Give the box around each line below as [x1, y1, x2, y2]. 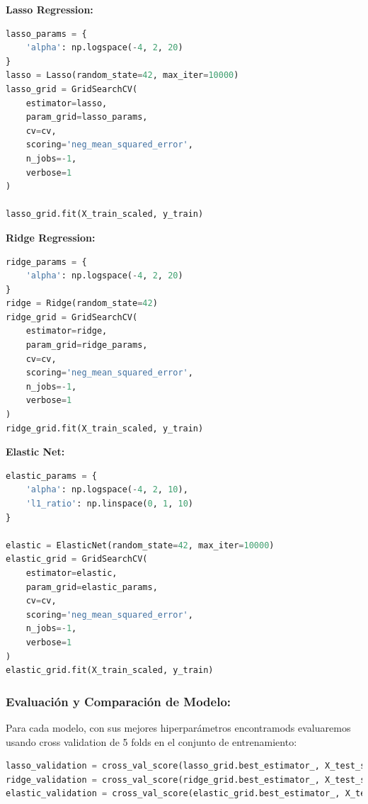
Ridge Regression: [6, 230, 96, 244]
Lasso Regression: [6, 2, 93, 16]
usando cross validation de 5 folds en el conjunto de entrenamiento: [6, 734, 297, 749]
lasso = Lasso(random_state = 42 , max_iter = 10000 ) [6, 70, 239, 81]
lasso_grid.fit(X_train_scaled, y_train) [6, 209, 204, 220]
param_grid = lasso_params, [25, 112, 148, 123]
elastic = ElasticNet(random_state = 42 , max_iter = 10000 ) [6, 540, 275, 550]
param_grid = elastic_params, [25, 582, 158, 592]
